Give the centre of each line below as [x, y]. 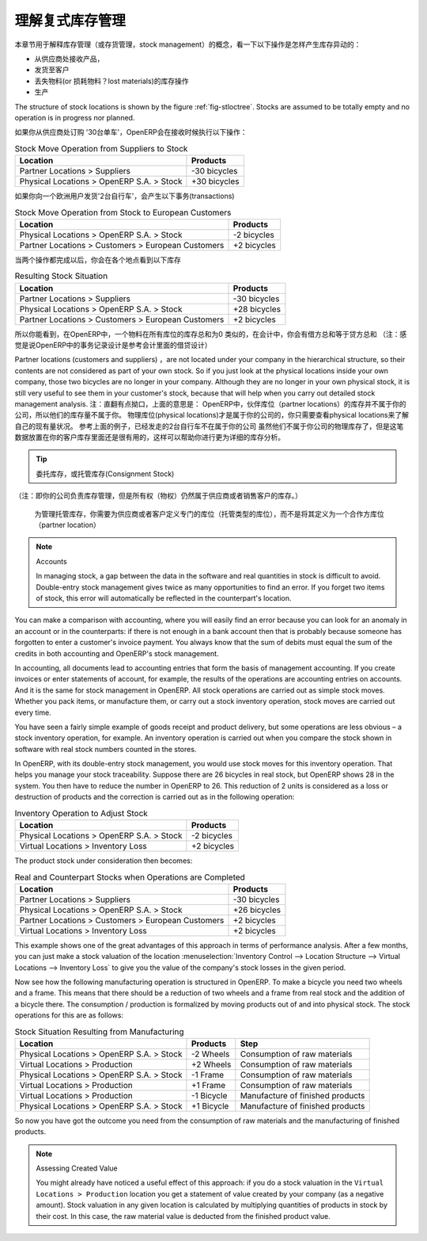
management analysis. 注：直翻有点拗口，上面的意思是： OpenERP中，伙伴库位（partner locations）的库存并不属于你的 [210, 403]
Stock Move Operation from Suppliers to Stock [101, 148]
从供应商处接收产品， [69, 59]
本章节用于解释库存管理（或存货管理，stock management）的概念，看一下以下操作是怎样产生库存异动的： [188, 44]
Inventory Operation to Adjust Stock [81, 813]
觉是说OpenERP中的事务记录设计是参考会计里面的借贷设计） [113, 345]
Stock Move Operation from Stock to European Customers [123, 212]
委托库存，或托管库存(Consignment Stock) [105, 473]
